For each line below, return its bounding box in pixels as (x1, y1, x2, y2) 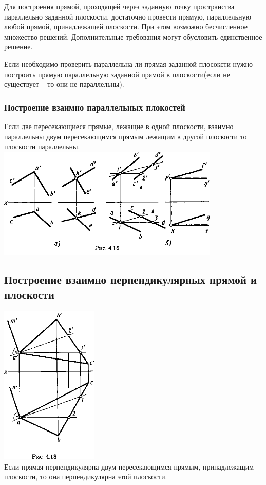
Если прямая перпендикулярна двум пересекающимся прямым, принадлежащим (4, 461, 254, 472)
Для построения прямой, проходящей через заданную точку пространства (4, 1, 235, 11)
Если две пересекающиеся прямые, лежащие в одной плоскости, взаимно (4, 120, 234, 131)
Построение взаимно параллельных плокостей (4, 100, 185, 113)
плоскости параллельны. (4, 141, 80, 152)
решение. (4, 41, 33, 52)
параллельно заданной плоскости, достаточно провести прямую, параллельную (4, 11, 251, 22)
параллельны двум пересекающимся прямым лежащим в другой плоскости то (4, 131, 247, 141)
